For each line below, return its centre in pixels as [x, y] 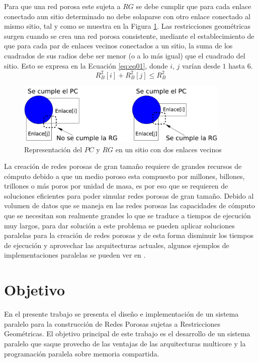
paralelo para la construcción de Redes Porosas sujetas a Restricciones [112, 323]
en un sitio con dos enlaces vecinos [168, 149]
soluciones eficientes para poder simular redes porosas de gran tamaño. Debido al [129, 195]
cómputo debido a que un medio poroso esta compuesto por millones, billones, [124, 176]
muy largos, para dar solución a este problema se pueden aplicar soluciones [119, 225]
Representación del [53, 149]
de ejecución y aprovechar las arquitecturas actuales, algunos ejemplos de [117, 245]
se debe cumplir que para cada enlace [194, 6]
